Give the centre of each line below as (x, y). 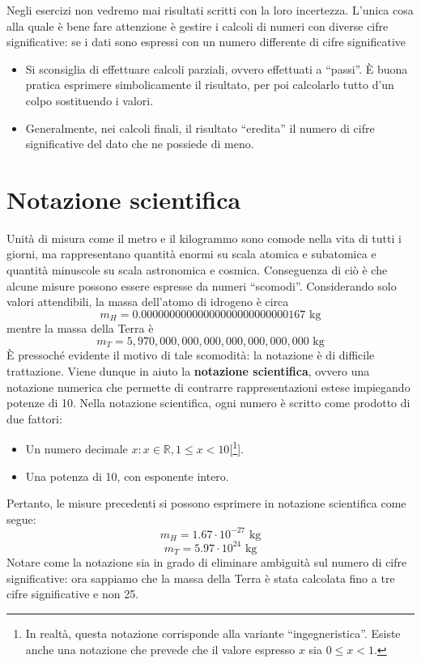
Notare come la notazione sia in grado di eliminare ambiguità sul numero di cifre (207, 562)
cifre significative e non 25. (73, 594)
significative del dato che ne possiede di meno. (140, 144)
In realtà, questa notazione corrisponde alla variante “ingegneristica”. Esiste (213, 633)
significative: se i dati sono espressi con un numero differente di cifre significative (206, 42)
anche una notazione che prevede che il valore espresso (160, 649)
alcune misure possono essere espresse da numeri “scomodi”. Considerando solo (202, 285)
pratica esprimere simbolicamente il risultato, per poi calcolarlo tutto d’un (210, 85)
